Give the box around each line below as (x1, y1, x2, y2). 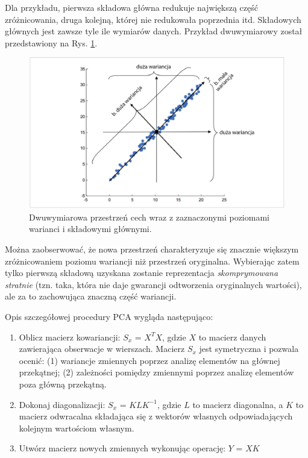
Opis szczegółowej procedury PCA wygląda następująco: (5, 310, 213, 323)
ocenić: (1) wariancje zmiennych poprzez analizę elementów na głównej (19, 354, 280, 366)
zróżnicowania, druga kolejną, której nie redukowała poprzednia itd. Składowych (5, 13, 301, 25)
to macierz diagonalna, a (192, 398, 283, 410)
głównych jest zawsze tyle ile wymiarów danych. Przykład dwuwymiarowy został (5, 25, 303, 37)
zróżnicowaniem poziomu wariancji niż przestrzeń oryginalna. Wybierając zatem (5, 254, 300, 267)
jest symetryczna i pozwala (199, 342, 299, 355)
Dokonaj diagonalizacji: (19, 398, 105, 410)
